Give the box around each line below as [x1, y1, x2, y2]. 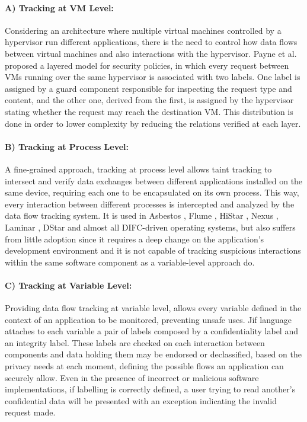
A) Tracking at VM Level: [5, 1, 114, 14]
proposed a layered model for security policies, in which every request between [5, 59, 289, 71]
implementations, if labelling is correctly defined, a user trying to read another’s [5, 383, 296, 395]
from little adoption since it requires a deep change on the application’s [5, 232, 264, 245]
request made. [5, 406, 56, 418]
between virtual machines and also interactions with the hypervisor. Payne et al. [5, 47, 297, 59]
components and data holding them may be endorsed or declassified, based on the [5, 348, 302, 360]
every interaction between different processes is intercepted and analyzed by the [5, 197, 295, 210]
